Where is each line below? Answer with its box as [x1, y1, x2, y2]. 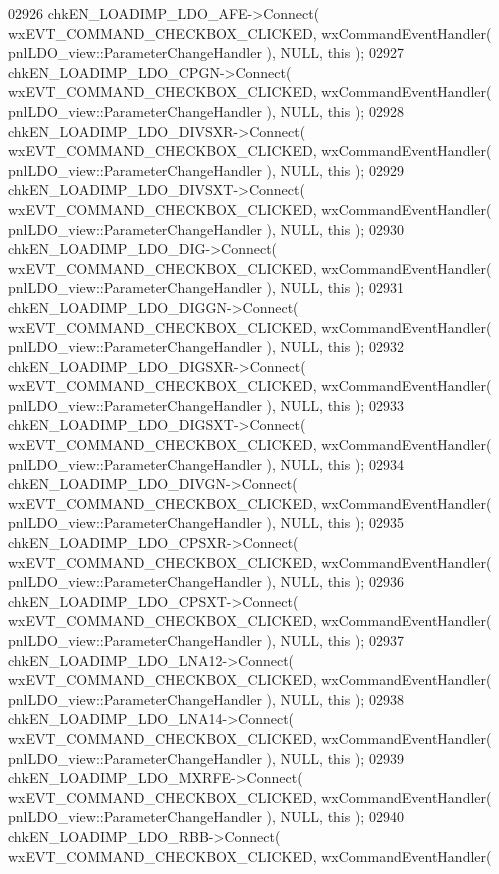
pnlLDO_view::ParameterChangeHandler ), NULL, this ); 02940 [8, 806, 404, 827]
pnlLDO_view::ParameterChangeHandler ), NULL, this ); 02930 [8, 218, 404, 239]
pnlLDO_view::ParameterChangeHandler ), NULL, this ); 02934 [8, 453, 404, 474]
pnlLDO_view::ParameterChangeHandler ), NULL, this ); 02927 [8, 42, 404, 63]
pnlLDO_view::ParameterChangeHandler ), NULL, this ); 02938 [8, 688, 404, 709]
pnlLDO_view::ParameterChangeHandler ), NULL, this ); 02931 [8, 277, 404, 298]
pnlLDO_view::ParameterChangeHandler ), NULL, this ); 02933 [8, 394, 404, 415]
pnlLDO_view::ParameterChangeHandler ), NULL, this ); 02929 [8, 159, 404, 180]
